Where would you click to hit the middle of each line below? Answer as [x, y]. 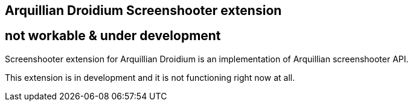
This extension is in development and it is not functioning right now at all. [150, 77]
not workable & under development [113, 36]
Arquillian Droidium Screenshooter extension [143, 10]
